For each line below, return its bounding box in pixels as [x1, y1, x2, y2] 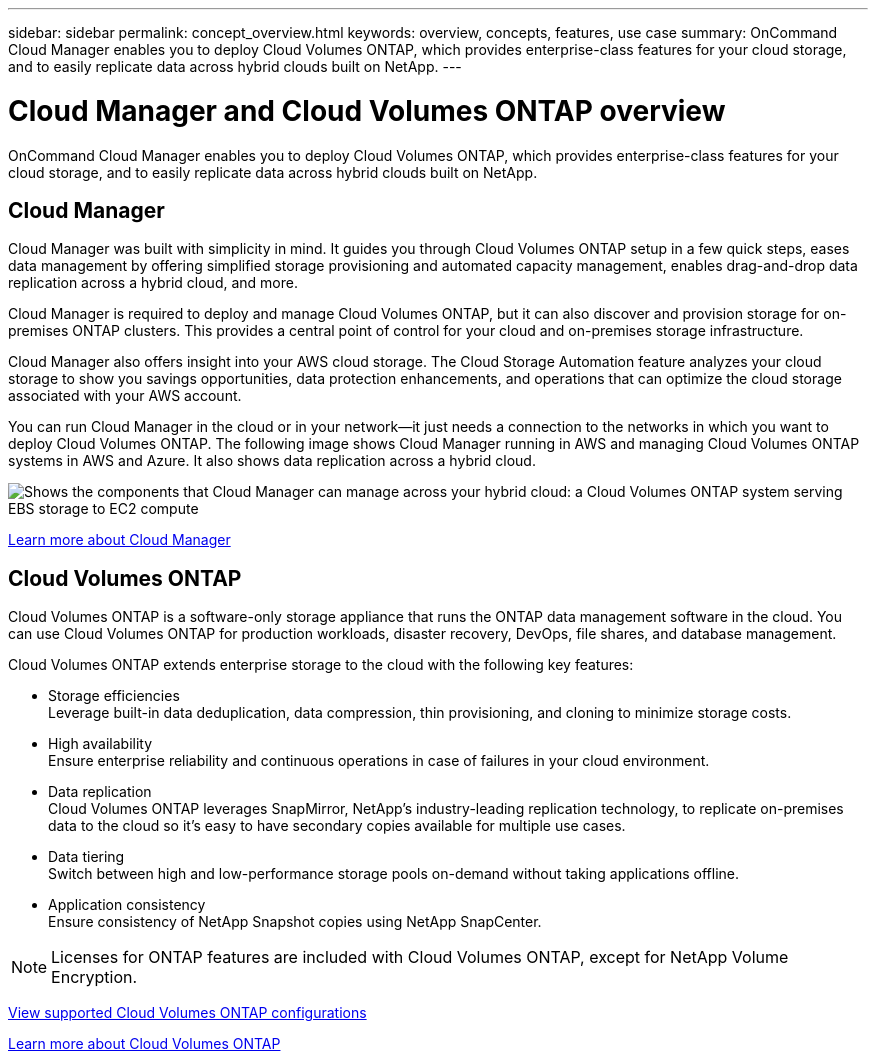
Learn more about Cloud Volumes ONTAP [8, 1035, 281, 1053]
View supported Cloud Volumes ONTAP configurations [8, 1004, 367, 1022]
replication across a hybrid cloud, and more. [8, 274, 298, 292]
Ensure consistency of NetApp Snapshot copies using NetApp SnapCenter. [48, 913, 542, 931]
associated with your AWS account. [8, 387, 242, 405]
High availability [48, 735, 153, 753]
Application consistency [48, 896, 206, 914]
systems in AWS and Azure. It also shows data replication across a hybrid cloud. [8, 452, 536, 470]
